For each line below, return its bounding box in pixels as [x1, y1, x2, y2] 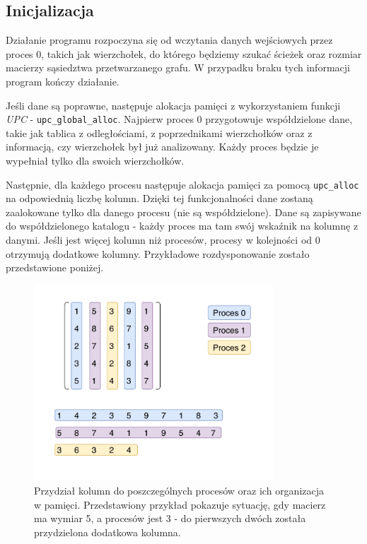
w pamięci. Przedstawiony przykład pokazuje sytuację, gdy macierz [34, 497, 326, 512]
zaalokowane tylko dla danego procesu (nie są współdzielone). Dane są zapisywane [6, 204, 361, 219]
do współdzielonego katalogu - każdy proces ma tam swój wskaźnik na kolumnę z [6, 218, 359, 233]
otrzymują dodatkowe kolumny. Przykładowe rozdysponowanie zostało [6, 246, 310, 261]
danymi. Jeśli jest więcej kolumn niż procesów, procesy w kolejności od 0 [6, 232, 320, 247]
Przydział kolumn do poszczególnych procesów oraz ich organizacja [34, 483, 325, 497]
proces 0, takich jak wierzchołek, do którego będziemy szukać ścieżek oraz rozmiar [6, 46, 362, 61]
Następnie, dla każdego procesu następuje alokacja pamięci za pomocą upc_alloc [6, 177, 359, 191]
